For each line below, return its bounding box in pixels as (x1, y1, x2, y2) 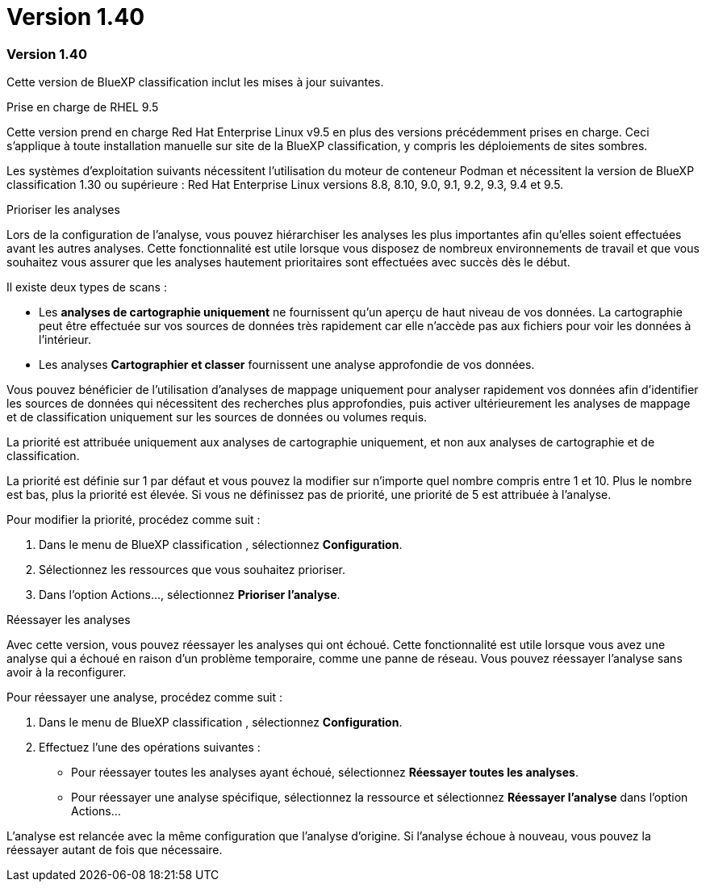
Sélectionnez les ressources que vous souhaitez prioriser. (39, 563, 346, 577)
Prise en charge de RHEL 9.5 (6, 100, 159, 115)
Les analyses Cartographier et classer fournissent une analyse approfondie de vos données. (39, 358, 535, 372)
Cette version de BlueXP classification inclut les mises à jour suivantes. (6, 75, 384, 90)
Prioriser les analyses (6, 203, 120, 217)
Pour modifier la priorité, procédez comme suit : (6, 513, 261, 527)
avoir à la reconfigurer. (6, 665, 127, 680)
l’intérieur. (39, 333, 91, 347)
